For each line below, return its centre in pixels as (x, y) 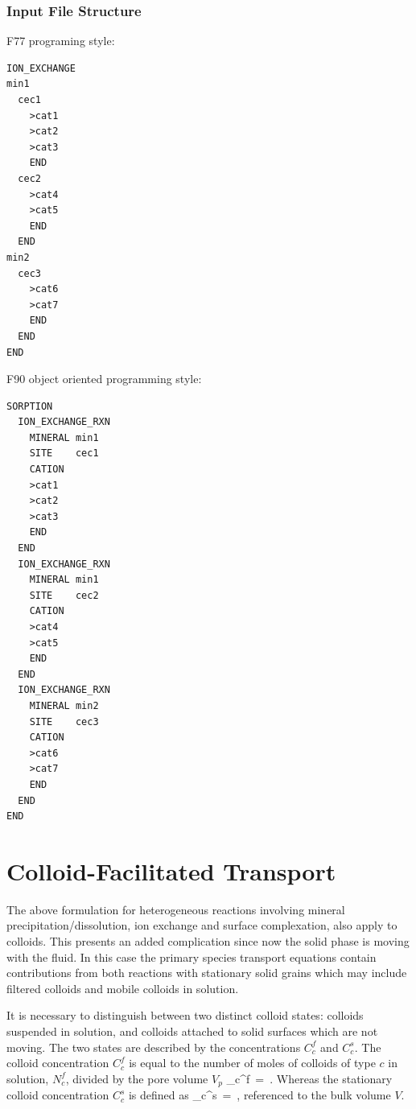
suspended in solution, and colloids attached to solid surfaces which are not (192, 1031)
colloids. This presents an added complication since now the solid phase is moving (208, 941)
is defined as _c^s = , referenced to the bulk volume (259, 1095)
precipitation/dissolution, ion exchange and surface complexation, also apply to (202, 925)
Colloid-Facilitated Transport (171, 870)
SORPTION (30, 406)
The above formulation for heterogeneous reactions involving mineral (176, 909)
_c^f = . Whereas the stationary (309, 1078)
